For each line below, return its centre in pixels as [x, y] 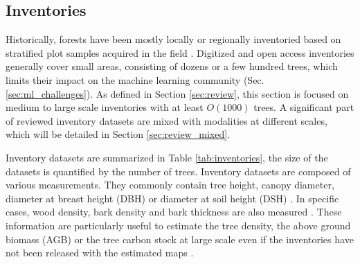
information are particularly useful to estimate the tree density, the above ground [178, 225]
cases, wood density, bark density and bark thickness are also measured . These [174, 212]
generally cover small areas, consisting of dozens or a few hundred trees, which [172, 66]
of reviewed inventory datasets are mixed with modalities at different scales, [166, 120]
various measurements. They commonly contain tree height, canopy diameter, [170, 185]
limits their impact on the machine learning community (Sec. [135, 79]
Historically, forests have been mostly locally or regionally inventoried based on [173, 39]
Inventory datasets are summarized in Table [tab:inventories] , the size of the [167, 157]
